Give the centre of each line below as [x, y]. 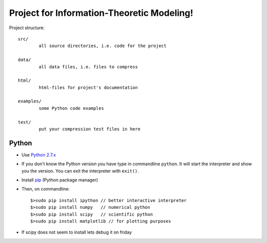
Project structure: [27, 28]
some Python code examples [71, 108]
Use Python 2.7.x [39, 155]
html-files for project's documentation [88, 87]
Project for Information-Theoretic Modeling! [101, 13]
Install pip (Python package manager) [60, 180]
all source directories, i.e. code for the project [103, 46]
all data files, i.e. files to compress [88, 67]
